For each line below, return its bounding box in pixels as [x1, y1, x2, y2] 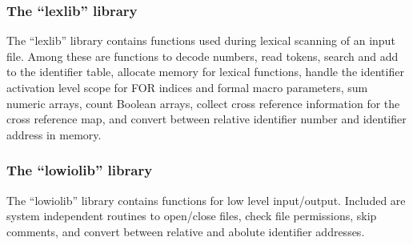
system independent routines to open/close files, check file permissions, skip [6, 207, 377, 224]
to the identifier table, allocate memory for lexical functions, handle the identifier [6, 63, 404, 80]
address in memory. [6, 126, 102, 143]
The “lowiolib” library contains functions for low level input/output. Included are [6, 191, 406, 208]
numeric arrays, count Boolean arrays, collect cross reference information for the [6, 94, 400, 111]
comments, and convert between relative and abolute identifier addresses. [6, 223, 365, 239]
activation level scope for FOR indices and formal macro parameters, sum [6, 79, 368, 95]
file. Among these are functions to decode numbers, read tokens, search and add [6, 47, 399, 64]
